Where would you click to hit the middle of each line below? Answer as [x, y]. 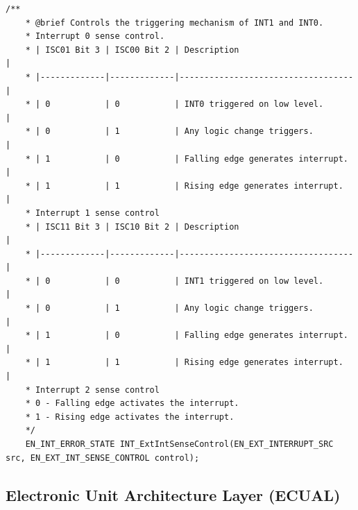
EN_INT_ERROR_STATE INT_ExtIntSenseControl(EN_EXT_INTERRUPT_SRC [179, 444]
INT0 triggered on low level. [254, 104]
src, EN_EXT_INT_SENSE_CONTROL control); [103, 458]
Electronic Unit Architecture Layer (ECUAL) [173, 494]
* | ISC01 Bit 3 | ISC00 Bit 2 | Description [132, 50]
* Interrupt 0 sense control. [95, 36]
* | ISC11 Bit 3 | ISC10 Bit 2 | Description [132, 227]
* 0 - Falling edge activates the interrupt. [132, 403]
